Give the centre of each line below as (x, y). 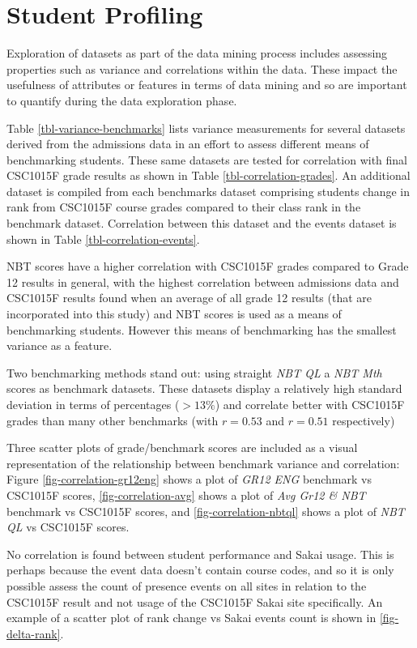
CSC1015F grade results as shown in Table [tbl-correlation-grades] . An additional (208, 175)
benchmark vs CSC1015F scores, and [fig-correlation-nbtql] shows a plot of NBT (206, 511)
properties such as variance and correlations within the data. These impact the (202, 68)
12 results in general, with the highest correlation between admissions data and (203, 281)
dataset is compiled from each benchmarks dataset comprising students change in (208, 191)
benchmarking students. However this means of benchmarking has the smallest (202, 329)
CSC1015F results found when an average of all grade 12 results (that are (189, 298)
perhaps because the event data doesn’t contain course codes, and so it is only (200, 570)
